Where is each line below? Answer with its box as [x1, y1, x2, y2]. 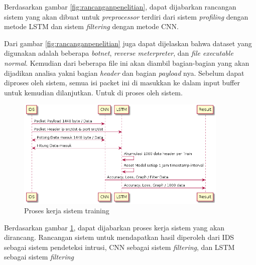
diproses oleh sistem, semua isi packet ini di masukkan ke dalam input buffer [4, 77, 240, 88]
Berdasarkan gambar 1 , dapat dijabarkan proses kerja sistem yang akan [4, 222, 225, 232]
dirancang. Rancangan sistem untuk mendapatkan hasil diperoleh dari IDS [4, 232, 234, 242]
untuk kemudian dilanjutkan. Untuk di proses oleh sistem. [4, 87, 183, 97]
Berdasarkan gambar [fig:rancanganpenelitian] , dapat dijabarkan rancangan [4, 2, 236, 12]
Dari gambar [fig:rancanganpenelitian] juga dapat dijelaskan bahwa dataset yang [4, 38, 252, 48]
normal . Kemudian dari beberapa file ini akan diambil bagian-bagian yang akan [4, 57, 249, 68]
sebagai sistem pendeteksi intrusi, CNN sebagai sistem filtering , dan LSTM [4, 241, 235, 252]
